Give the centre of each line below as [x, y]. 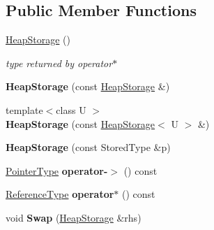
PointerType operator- [57, 170]
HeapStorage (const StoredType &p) [88, 147]
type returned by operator [59, 63]
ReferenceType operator [60, 194]
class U [71, 109]
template [24, 109]
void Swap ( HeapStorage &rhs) [74, 217]
